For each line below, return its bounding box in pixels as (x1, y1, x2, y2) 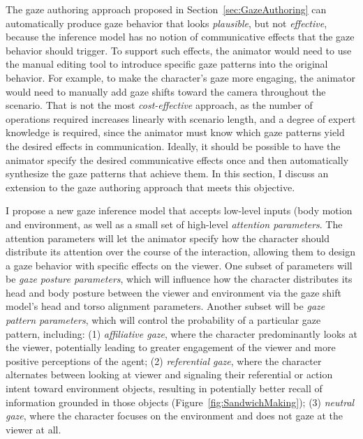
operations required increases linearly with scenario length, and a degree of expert (6, 111, 356, 126)
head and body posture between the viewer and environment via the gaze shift (6, 285, 341, 299)
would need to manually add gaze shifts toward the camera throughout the (6, 84, 326, 98)
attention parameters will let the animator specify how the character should (6, 230, 329, 245)
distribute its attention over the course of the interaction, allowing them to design (6, 244, 355, 259)
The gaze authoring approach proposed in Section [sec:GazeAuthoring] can (6, 2, 327, 16)
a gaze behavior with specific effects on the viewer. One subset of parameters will (6, 258, 353, 272)
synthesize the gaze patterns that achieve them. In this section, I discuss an (6, 166, 329, 181)
